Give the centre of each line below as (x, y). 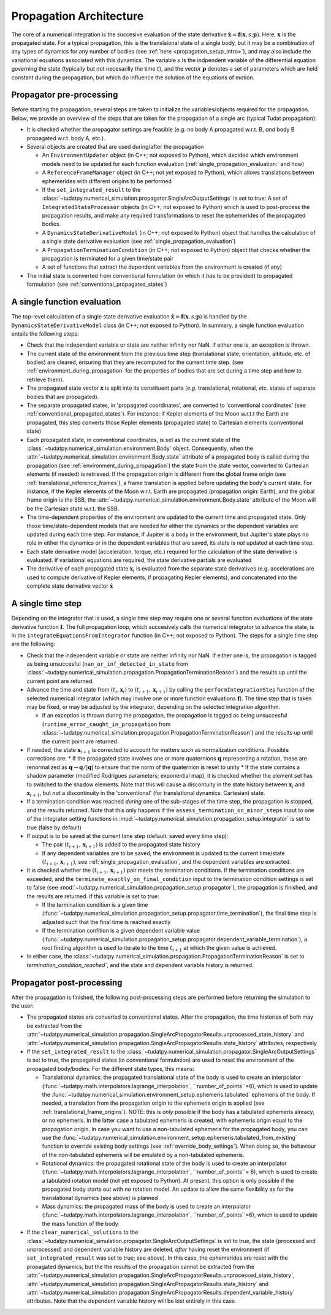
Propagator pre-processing (65, 95)
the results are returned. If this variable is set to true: (93, 896)
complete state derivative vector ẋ (70, 586)
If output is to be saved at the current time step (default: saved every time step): (127, 835)
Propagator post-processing (67, 983)
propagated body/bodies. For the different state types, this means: (111, 1068)
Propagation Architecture (78, 16)
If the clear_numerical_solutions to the (82, 1232)
